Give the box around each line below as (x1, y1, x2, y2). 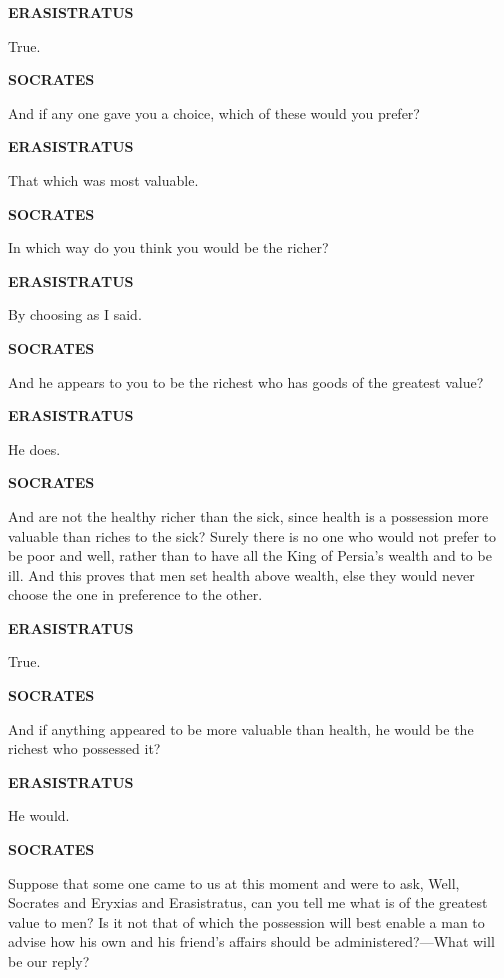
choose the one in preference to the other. (8, 584, 263, 605)
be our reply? (8, 951, 90, 971)
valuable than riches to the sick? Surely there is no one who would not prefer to (8, 525, 497, 546)
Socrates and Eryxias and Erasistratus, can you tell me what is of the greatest (8, 892, 488, 913)
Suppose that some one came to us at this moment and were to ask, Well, (8, 872, 460, 893)
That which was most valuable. (8, 169, 199, 190)
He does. (8, 438, 61, 459)
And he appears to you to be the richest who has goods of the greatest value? (8, 371, 484, 392)
